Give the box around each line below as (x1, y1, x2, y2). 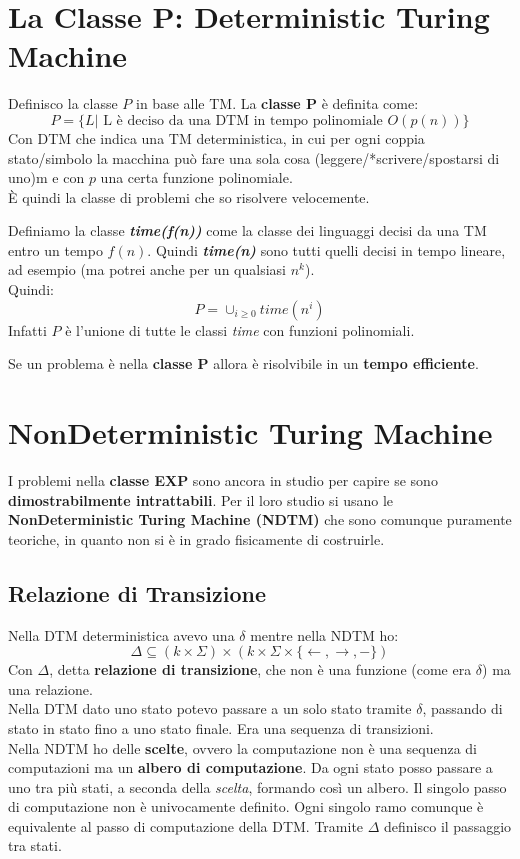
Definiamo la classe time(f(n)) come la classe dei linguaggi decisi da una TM (8, 220, 487, 241)
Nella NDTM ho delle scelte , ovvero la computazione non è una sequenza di (8, 737, 478, 758)
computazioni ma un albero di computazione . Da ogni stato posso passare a (8, 757, 493, 778)
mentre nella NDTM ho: (250, 624, 399, 645)
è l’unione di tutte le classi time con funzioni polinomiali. (65, 319, 415, 340)
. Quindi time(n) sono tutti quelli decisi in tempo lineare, (147, 239, 506, 260)
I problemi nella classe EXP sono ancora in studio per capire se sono (8, 469, 438, 490)
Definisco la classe (8, 93, 118, 114)
